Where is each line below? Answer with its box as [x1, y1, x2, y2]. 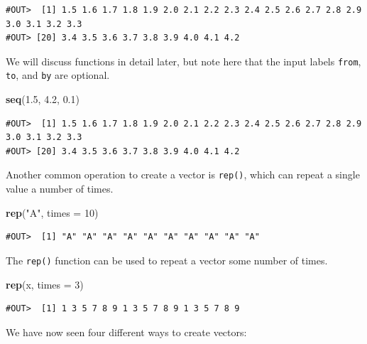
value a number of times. [6, 181, 114, 196]
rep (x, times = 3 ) [6, 276, 84, 291]
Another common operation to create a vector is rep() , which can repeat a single [6, 167, 360, 182]
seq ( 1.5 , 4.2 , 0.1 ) [6, 92, 80, 107]
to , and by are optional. [6, 68, 110, 82]
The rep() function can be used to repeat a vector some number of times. [6, 252, 328, 267]
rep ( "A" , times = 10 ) [6, 205, 99, 220]
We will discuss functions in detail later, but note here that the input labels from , [6, 53, 361, 68]
